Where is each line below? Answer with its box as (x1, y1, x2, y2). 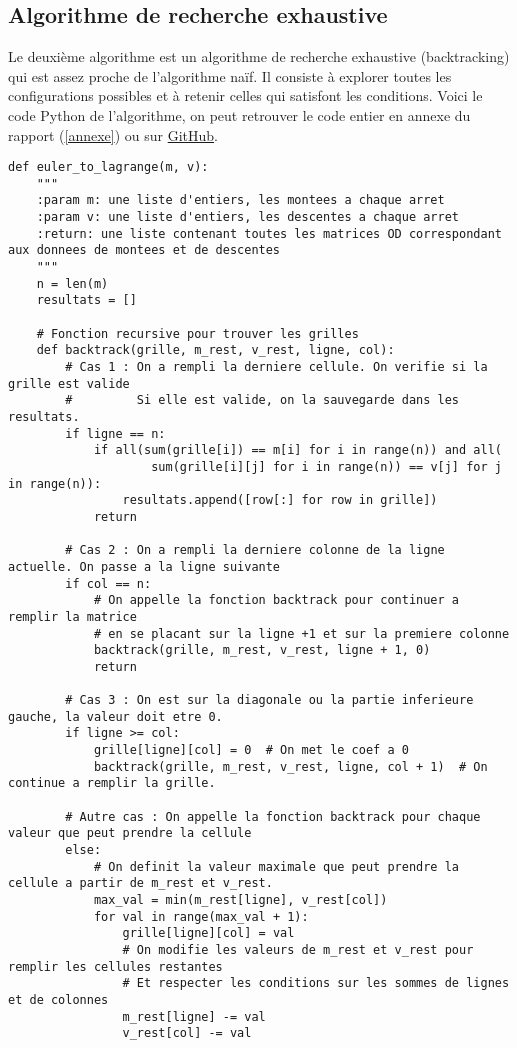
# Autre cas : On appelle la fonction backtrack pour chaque (65, 809, 481, 824)
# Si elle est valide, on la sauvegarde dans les (65, 393, 460, 408)
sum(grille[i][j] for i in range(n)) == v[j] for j (151, 459, 502, 474)
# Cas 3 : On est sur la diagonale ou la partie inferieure (65, 693, 474, 708)
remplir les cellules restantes (8, 959, 223, 974)
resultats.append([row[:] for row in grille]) (122, 493, 438, 508)
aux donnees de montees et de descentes (8, 243, 281, 258)
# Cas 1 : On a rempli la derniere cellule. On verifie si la (65, 360, 488, 375)
